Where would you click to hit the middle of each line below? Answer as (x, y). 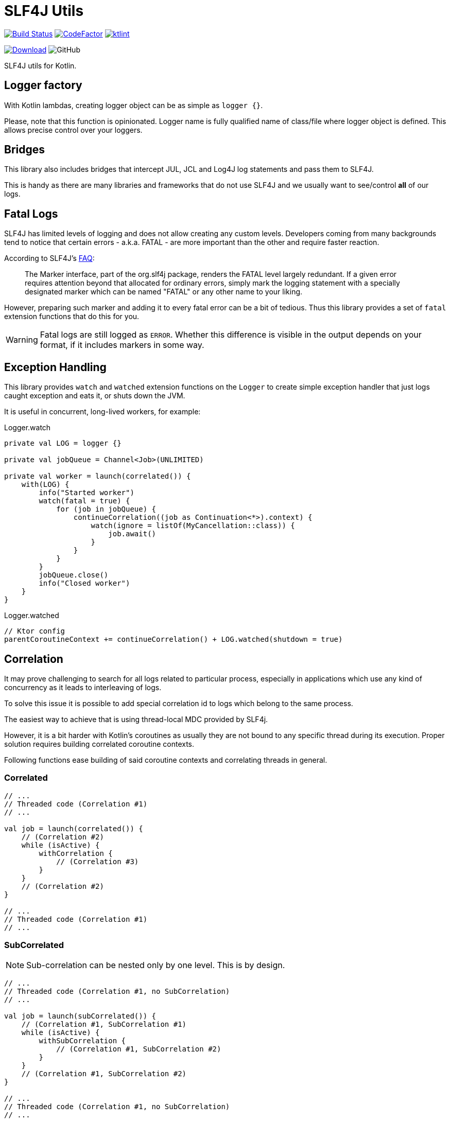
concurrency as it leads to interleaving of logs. (83, 687)
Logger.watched (32, 616)
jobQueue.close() (74, 575)
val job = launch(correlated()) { (74, 828)
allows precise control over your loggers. (73, 130)
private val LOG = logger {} (63, 443)
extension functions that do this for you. (72, 317)
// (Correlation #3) (98, 861)
